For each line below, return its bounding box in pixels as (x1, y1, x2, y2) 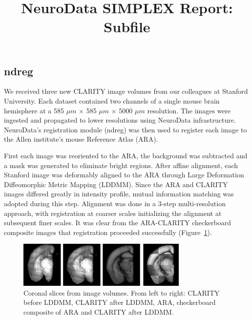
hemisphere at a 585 (4, 105, 64, 115)
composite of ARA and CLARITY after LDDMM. (23, 307, 174, 317)
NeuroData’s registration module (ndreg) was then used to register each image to (4, 124, 247, 134)
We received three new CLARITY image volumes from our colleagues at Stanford (4, 86, 248, 96)
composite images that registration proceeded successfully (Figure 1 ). (4, 227, 212, 237)
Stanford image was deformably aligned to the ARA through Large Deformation (4, 170, 244, 180)
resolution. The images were (147, 105, 231, 115)
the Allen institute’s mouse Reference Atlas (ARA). (4, 134, 158, 144)
